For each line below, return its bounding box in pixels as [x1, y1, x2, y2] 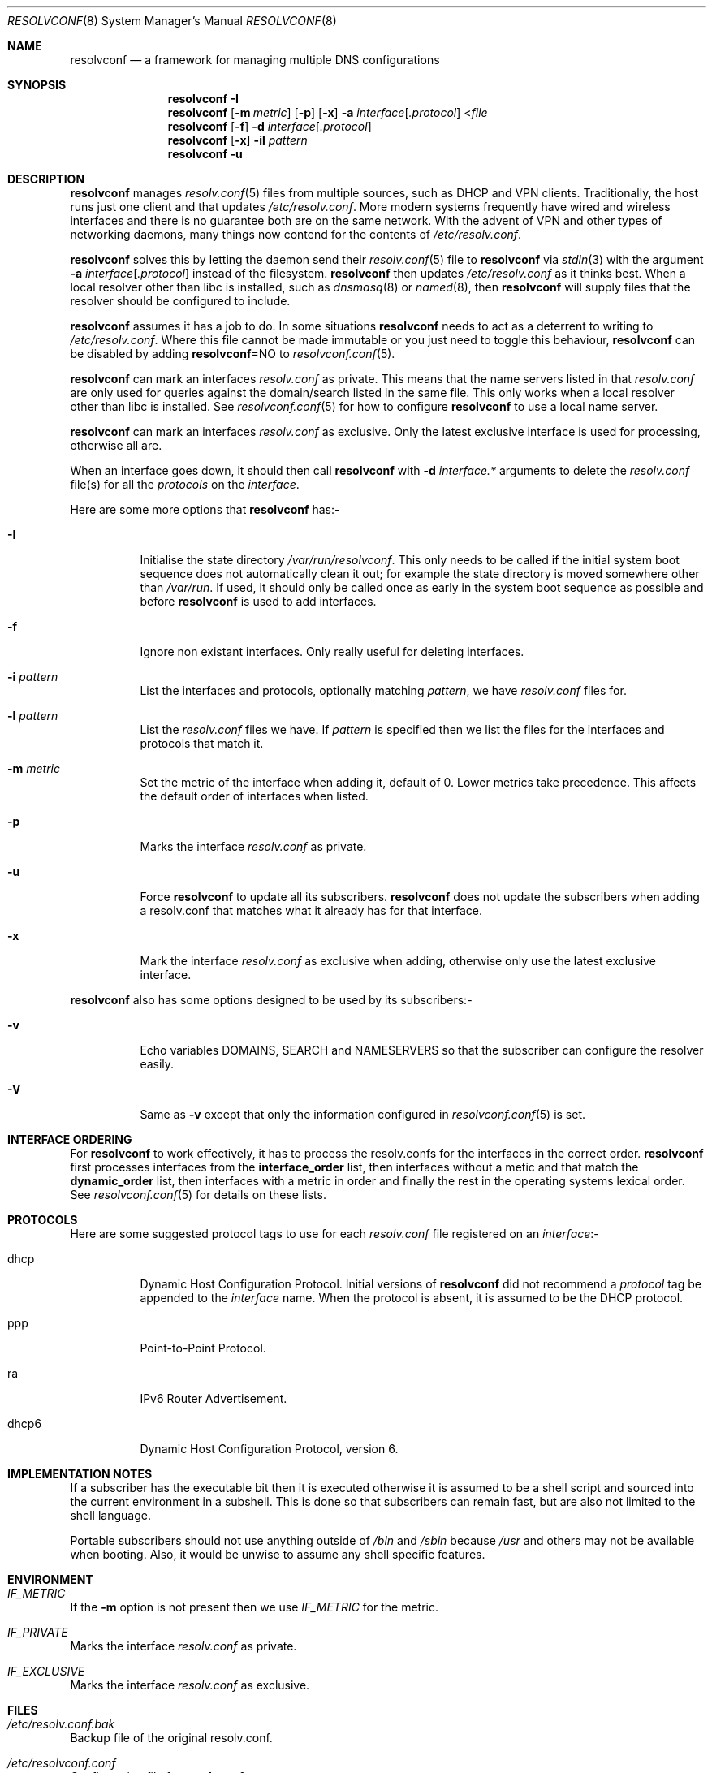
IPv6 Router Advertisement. [140, 1391, 287, 1405]
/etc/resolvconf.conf [7, 1756, 116, 1770]
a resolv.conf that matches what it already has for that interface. [140, 904, 483, 917]
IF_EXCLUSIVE [7, 1664, 85, 1678]
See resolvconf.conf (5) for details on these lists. [70, 1188, 326, 1201]
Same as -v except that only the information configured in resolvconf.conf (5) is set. [140, 1107, 586, 1121]
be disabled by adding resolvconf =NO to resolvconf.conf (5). [70, 347, 395, 360]
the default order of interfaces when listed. [140, 789, 369, 803]
